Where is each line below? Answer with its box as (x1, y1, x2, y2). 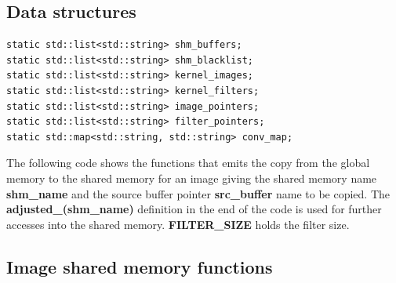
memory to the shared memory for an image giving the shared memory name (6, 169, 377, 186)
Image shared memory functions (6, 254, 273, 278)
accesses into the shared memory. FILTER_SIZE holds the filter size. (6, 216, 350, 232)
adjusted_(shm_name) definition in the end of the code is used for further (6, 201, 382, 217)
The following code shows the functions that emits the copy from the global (6, 154, 370, 171)
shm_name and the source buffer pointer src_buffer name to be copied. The (6, 185, 391, 201)
